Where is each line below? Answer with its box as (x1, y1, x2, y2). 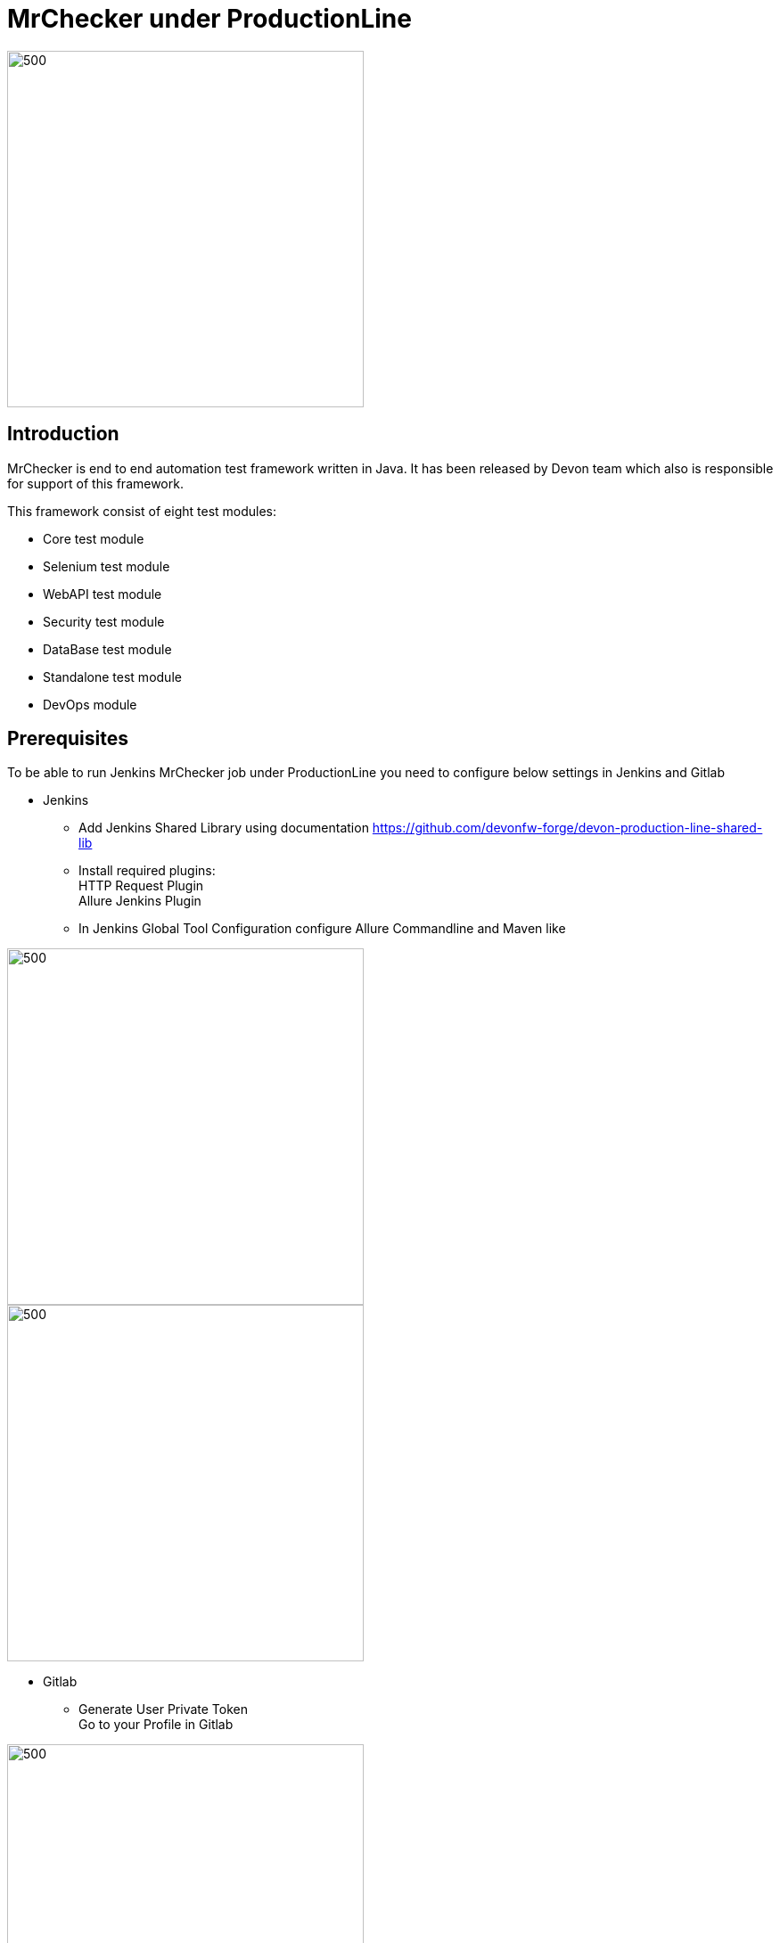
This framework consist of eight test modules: (7, 503, 277, 519)
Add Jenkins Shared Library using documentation (78, 820, 369, 836)
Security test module (43, 613, 165, 629)
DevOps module (43, 696, 137, 712)
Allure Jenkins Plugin (78, 893, 201, 909)
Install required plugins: (78, 863, 216, 879)
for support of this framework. (7, 475, 184, 491)
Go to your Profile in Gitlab (78, 1717, 234, 1733)
